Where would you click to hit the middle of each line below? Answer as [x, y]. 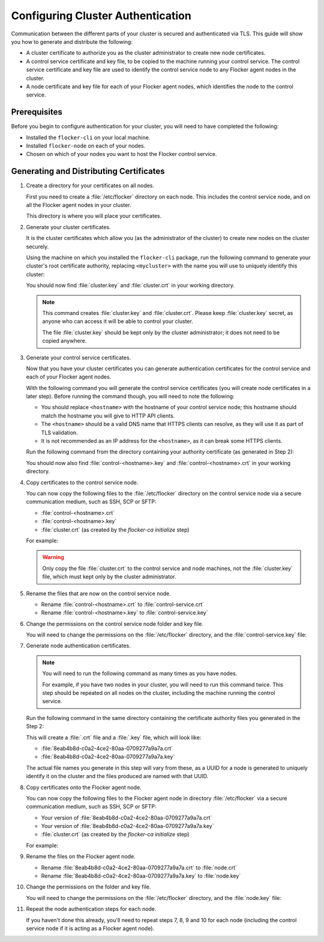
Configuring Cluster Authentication [101, 16]
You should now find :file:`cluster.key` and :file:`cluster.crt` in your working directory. [130, 286]
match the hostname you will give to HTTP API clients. [108, 415]
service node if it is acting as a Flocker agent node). [90, 928]
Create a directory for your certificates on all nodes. [90, 185]
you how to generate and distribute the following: [72, 41]
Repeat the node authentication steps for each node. [91, 909]
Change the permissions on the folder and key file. [88, 887]
